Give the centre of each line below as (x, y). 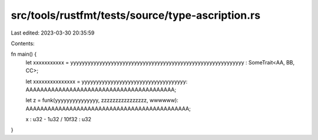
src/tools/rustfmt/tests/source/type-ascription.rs (136, 15)
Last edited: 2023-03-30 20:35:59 (53, 33)
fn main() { (24, 54)
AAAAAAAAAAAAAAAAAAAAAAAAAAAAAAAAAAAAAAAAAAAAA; (108, 108)
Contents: (23, 43)
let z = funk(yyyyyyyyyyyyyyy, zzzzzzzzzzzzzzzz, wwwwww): (102, 100)
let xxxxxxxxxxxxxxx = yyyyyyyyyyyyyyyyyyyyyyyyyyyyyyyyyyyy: (107, 81)
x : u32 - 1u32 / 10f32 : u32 (58, 119)
